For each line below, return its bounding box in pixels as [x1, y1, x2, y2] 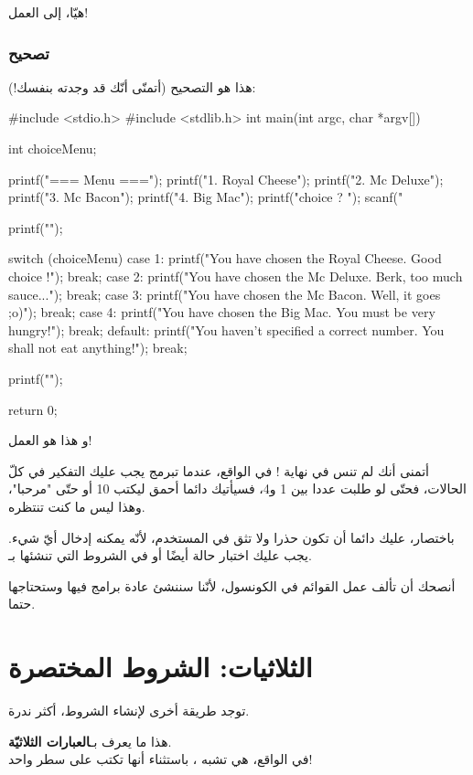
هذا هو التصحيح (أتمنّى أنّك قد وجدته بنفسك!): [8, 77, 256, 96]
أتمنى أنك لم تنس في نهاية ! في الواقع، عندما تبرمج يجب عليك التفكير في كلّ [8, 461, 429, 480]
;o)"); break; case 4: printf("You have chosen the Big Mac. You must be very [8, 303, 435, 322]
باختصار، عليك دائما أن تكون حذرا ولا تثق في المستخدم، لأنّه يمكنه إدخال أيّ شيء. [8, 527, 455, 547]
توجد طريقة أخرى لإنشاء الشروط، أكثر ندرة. [8, 701, 250, 719]
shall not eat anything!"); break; [8, 338, 188, 357]
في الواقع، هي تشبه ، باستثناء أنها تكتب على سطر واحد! [8, 749, 313, 769]
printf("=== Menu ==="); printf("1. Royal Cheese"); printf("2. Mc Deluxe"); [8, 169, 444, 188]
